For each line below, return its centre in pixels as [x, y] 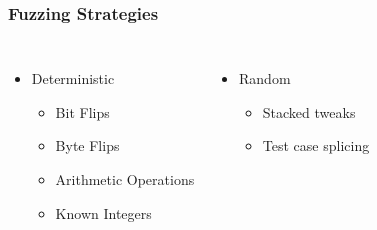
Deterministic [73, 78]
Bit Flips [82, 111]
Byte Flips [87, 145]
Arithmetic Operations [125, 179]
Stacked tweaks [309, 111]
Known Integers [103, 212]
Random [265, 78]
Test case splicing [316, 145]
